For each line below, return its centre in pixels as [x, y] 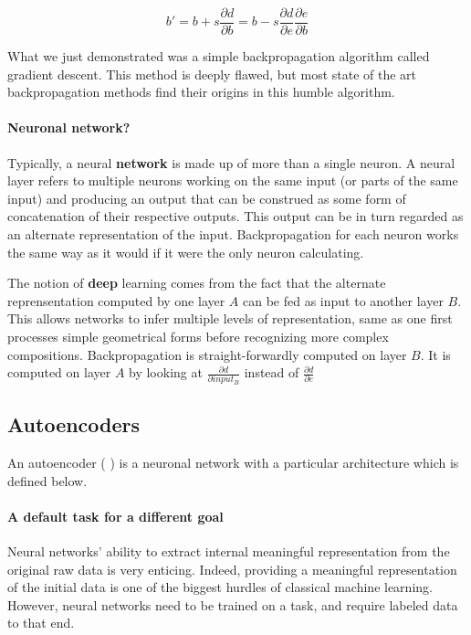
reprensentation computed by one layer [116, 300]
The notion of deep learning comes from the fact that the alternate [197, 283]
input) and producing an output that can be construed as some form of [207, 198]
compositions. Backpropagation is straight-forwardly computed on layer [207, 354]
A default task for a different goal [115, 516]
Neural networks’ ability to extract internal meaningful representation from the [229, 551]
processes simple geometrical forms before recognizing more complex [198, 336]
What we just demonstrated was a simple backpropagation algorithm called [219, 56]
